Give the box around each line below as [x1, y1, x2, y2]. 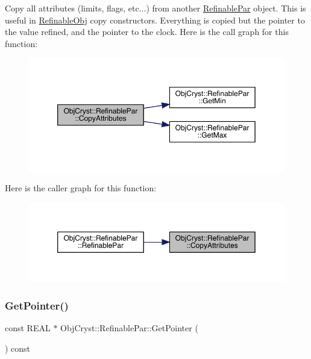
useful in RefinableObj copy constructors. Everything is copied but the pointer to [5, 13, 305, 26]
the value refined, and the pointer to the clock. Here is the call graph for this [5, 25, 289, 38]
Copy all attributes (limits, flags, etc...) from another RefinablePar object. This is [5, 2, 306, 14]
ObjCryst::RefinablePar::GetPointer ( [60, 321, 198, 334]
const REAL [5, 321, 51, 334]
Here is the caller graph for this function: [5, 182, 157, 194]
